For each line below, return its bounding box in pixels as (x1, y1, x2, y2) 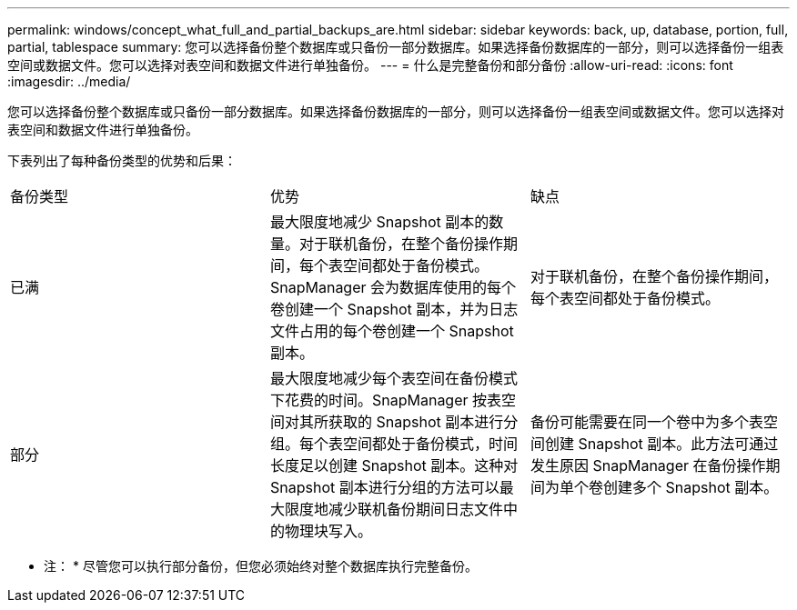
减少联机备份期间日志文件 (328, 500, 503, 518)
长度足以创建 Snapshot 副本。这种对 (269, 456, 519, 475)
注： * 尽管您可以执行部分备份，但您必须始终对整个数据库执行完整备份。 (44, 558, 478, 574)
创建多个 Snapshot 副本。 (602, 478, 779, 496)
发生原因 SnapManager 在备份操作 (530, 456, 766, 475)
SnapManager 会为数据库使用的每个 (269, 278, 517, 296)
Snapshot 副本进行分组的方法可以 (269, 478, 499, 496)
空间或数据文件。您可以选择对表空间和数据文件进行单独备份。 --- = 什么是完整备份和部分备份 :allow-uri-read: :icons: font (7, 57, 733, 73)
